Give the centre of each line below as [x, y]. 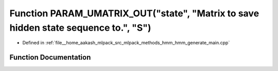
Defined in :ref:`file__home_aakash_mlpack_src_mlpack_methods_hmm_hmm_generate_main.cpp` [126, 43]
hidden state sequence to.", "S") [80, 28]
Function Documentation [50, 57]
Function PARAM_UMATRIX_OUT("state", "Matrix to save [134, 13]
